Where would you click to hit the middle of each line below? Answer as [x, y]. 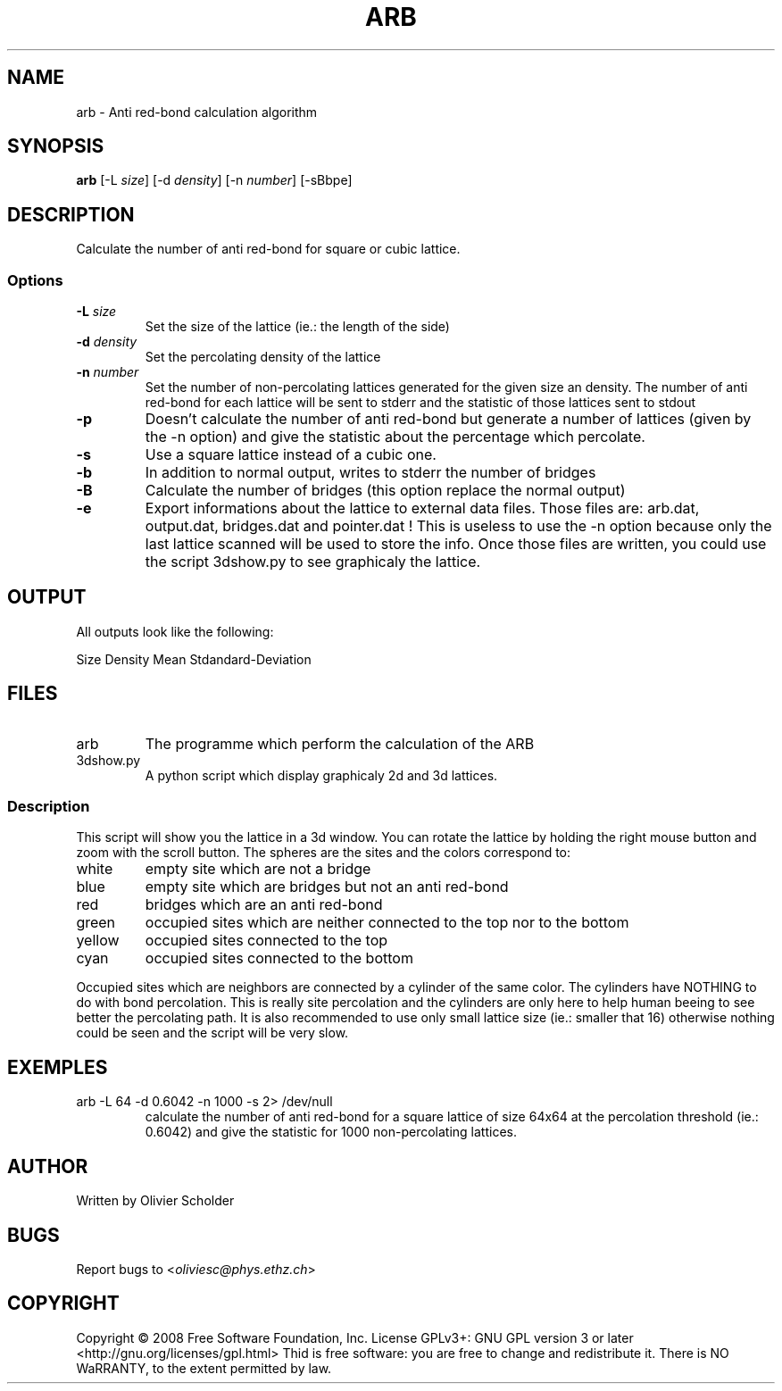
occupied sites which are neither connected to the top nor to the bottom [387, 923]
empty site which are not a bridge [258, 869]
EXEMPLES [58, 1067]
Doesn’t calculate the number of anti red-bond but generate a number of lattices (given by [448, 419]
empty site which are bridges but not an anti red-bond [327, 887]
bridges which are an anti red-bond [264, 905]
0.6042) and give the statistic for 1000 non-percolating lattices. [331, 1132]
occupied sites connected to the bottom [279, 958]
